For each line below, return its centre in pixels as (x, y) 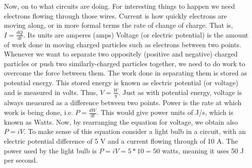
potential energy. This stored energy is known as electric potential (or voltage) (121, 82)
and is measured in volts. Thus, (51, 92)
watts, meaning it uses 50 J (203, 150)
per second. (21, 160)
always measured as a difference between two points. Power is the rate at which (123, 103)
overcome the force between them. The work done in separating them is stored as (126, 73)
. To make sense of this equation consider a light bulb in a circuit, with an (135, 131)
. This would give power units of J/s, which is (165, 112)
